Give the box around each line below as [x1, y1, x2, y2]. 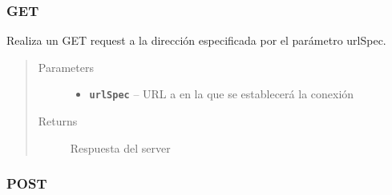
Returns [38, 113, 78, 129]
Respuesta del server [70, 139, 171, 156]
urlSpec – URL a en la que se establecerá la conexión [89, 86, 354, 102]
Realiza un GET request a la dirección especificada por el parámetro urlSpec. [6, 32, 386, 49]
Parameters [38, 58, 94, 75]
